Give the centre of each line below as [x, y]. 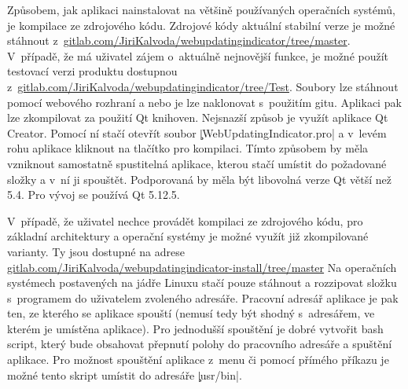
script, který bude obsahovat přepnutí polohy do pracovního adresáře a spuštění [200, 344]
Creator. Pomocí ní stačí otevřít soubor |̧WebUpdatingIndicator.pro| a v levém [197, 132]
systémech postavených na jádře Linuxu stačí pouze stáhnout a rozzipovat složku [202, 283]
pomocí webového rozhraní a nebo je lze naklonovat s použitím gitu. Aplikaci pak [204, 102]
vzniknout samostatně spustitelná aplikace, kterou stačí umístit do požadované [197, 163]
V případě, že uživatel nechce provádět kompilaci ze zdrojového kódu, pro [185, 220]
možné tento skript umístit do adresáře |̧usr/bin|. [125, 374]
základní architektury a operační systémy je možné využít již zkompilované [188, 236]
